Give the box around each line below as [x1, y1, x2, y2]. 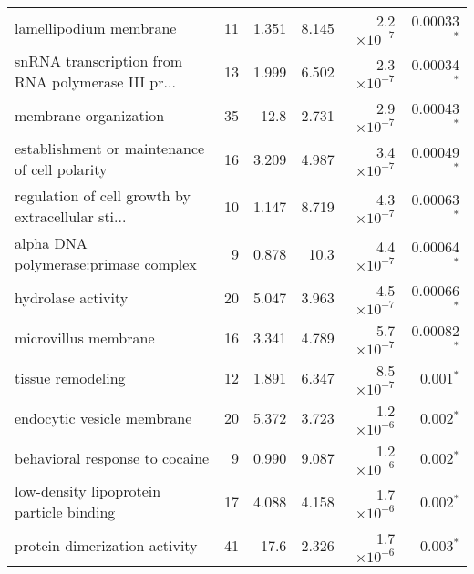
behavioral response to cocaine [15, 446, 210, 468]
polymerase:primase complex [15, 253, 197, 274]
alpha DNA [15, 232, 88, 253]
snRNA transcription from [15, 50, 183, 71]
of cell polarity [15, 159, 108, 179]
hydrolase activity [15, 286, 129, 308]
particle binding [15, 501, 116, 522]
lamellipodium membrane [15, 16, 177, 38]
